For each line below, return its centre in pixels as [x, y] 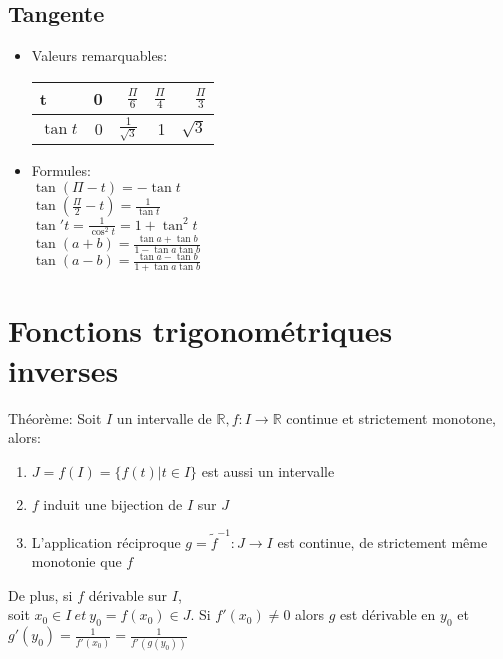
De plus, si [40, 594]
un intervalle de [164, 417]
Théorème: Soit [55, 417]
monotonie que [76, 561]
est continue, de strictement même [382, 541]
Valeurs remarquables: [99, 55]
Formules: [61, 170]
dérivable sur [128, 594]
